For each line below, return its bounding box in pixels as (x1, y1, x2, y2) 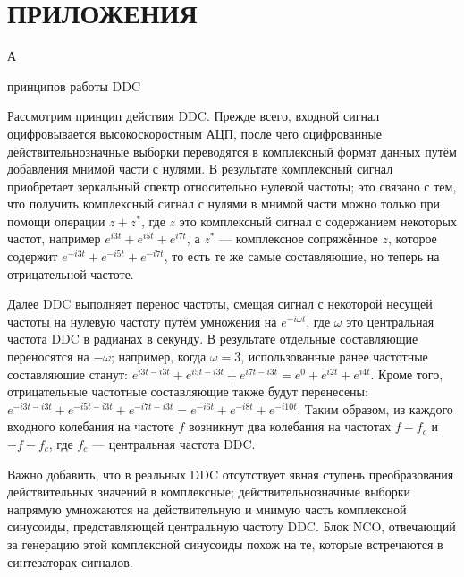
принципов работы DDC (7, 76, 141, 95)
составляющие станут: (7, 364, 128, 383)
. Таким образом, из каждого (297, 399, 453, 418)
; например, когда (111, 347, 207, 366)
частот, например (7, 229, 101, 248)
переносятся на (7, 347, 89, 366)
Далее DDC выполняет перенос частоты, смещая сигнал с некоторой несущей (7, 294, 433, 313)
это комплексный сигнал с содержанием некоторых (179, 211, 457, 230)
